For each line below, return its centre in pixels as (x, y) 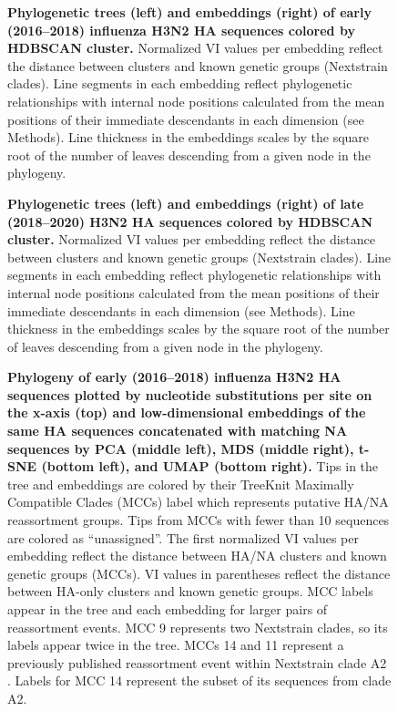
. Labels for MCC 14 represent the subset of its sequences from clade (199, 680)
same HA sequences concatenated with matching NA (178, 431)
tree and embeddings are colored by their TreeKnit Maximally (181, 484)
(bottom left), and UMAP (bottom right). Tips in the (210, 466)
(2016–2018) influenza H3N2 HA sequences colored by (181, 30)
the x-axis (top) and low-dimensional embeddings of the (187, 412)
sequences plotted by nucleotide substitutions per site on (190, 394)
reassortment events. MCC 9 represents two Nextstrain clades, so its (198, 627)
